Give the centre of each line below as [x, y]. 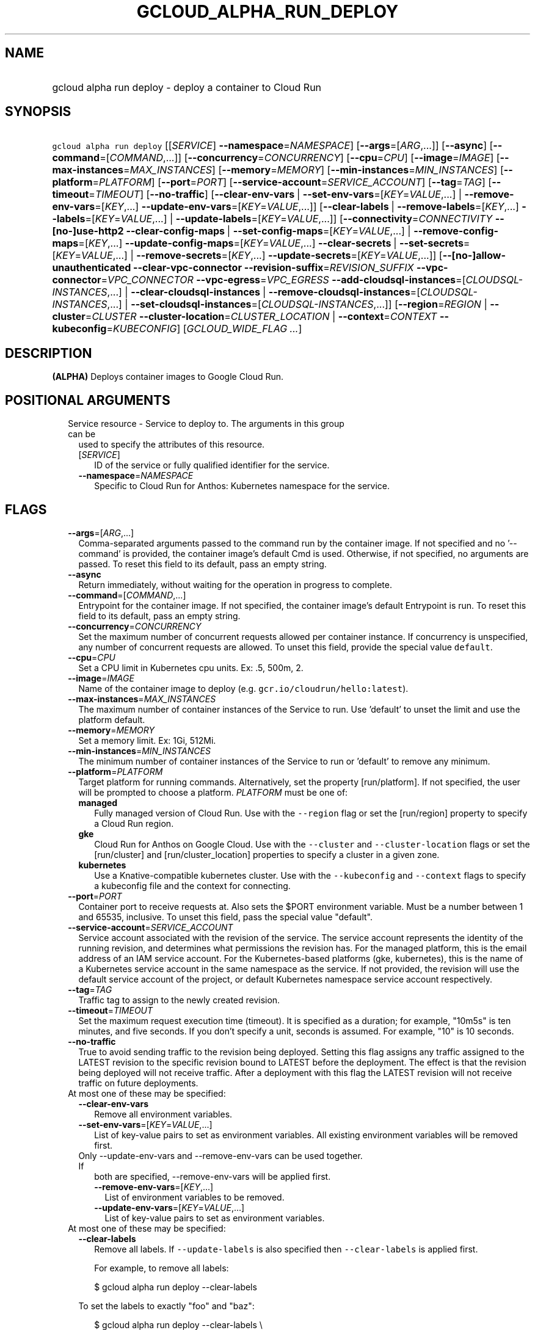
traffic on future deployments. [138, 1083]
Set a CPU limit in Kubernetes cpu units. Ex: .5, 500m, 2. [191, 667]
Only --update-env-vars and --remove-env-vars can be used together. [220, 1155]
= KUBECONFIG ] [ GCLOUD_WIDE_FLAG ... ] [204, 329]
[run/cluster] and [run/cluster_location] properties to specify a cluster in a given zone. [267, 854]
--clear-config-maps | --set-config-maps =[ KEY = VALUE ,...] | [268, 231]
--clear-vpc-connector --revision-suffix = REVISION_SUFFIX [274, 268]
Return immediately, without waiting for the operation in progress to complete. [235, 584]
